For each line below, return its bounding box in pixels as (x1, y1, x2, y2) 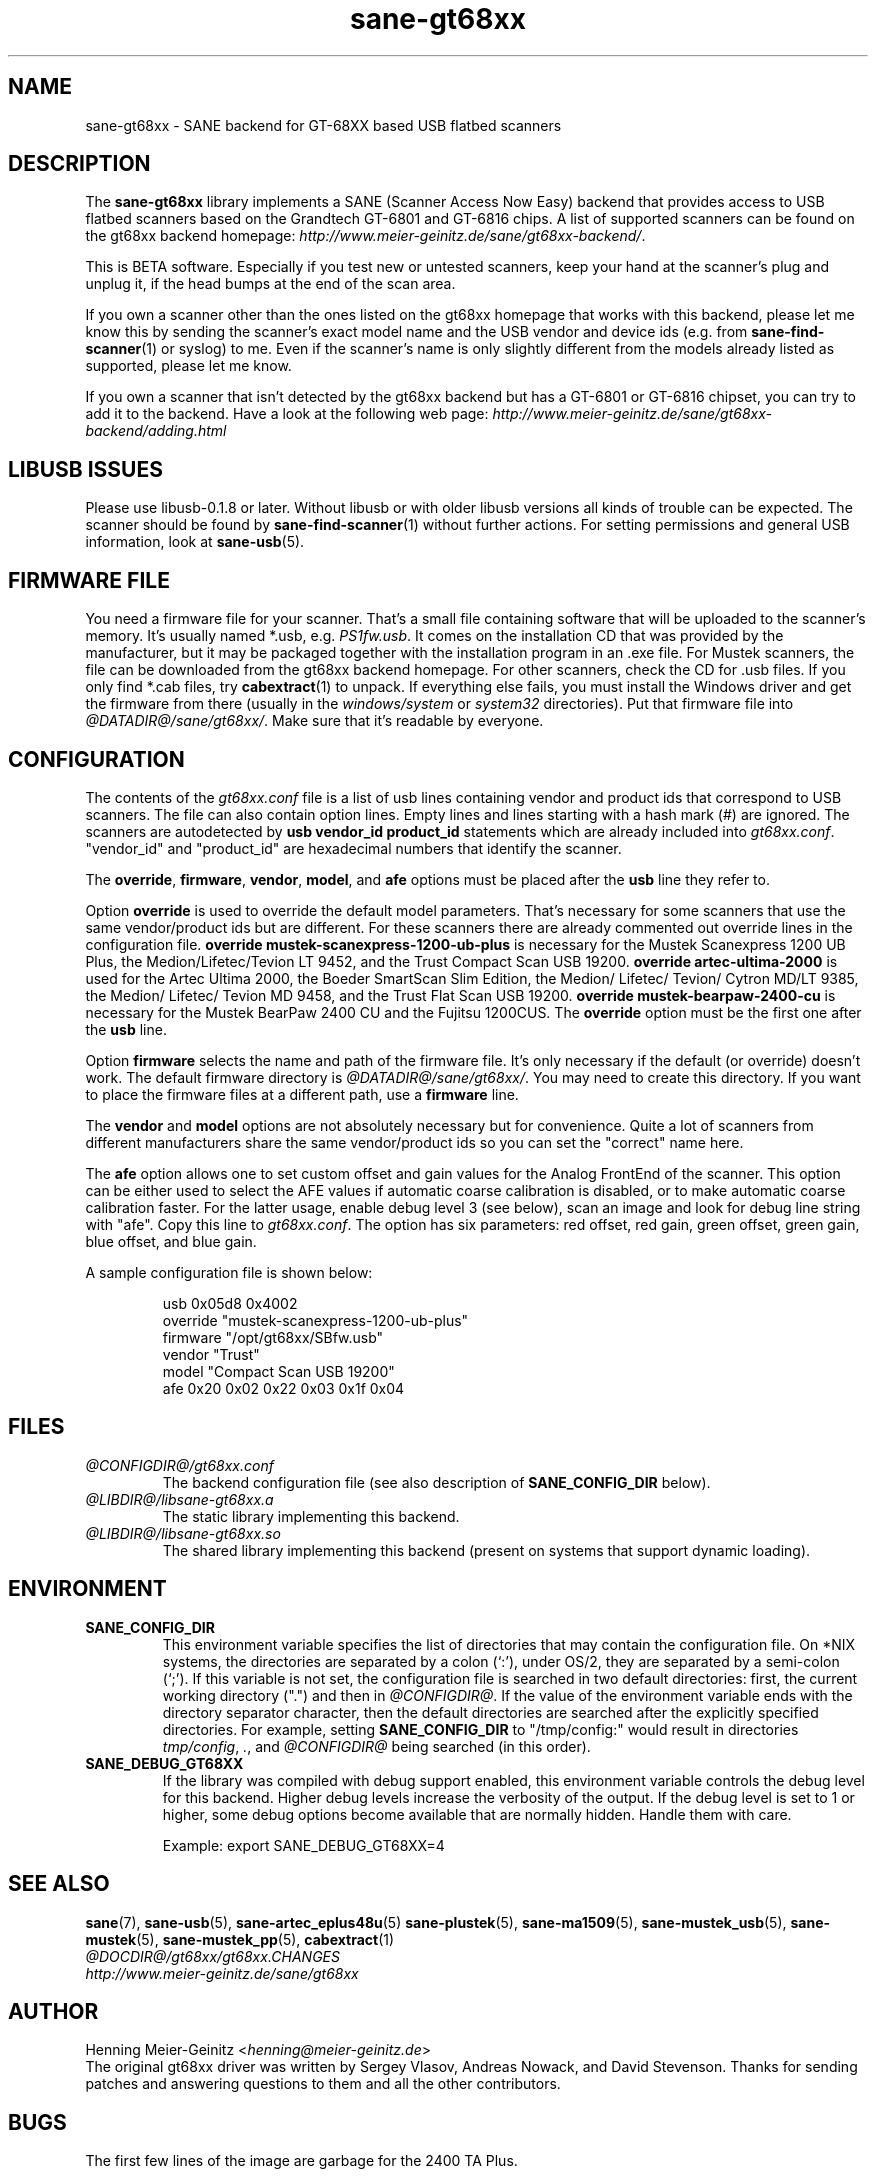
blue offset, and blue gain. (85, 1232, 257, 1250)
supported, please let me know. (85, 357, 292, 375)
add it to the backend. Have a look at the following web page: (85, 405, 489, 423)
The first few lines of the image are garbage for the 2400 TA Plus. (85, 2152, 518, 2170)
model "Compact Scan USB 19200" (162, 1362, 395, 1380)
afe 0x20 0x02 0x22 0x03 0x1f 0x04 (162, 1379, 405, 1397)
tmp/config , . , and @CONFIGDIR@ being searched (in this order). (162, 1737, 591, 1755)
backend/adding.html (85, 422, 227, 440)
